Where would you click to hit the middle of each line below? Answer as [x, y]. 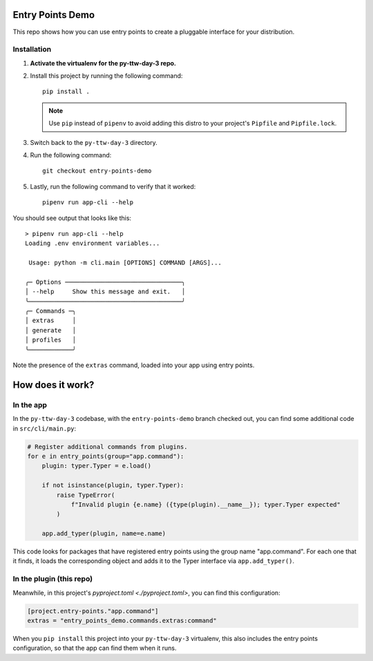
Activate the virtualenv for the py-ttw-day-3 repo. [103, 63]
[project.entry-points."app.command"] [93, 611]
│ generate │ [51, 330]
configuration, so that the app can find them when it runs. [95, 648]
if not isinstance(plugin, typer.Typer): [113, 485]
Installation [32, 50]
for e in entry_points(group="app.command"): [106, 456]
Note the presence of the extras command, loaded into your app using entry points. [134, 365]
